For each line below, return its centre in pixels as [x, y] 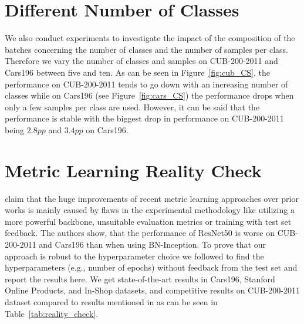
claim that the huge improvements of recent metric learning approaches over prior [152, 198]
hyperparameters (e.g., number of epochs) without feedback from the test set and [151, 267]
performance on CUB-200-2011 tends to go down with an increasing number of [146, 84]
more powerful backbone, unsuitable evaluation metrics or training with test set [148, 221]
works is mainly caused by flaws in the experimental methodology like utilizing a [150, 210]
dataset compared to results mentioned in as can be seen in [111, 301]
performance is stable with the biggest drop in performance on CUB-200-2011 [144, 118]
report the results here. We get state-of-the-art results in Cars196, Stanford [140, 279]
